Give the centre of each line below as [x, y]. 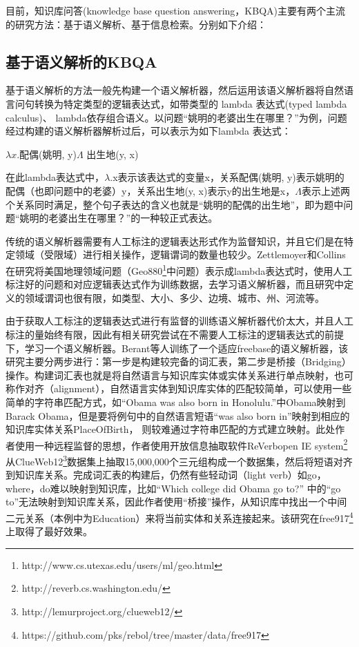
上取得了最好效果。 [49, 531]
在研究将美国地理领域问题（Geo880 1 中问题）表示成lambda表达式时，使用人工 [179, 269]
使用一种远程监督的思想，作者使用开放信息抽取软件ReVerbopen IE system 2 [181, 444]
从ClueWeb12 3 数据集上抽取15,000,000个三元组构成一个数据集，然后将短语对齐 [179, 460]
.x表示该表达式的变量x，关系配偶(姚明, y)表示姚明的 [227, 177]
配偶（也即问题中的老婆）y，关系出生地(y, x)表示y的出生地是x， [151, 190]
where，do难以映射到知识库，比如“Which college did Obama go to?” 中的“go [173, 488]
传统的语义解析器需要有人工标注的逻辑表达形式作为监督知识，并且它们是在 [175, 241]
